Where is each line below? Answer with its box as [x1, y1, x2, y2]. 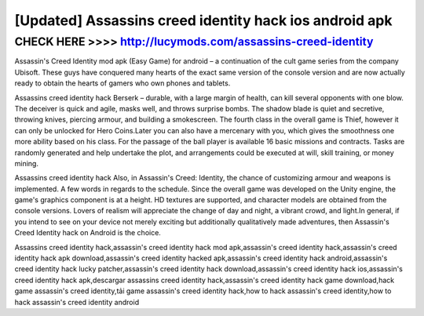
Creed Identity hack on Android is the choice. [14, 228, 161, 238]
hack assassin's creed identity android [14, 297, 140, 307]
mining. [14, 158, 39, 168]
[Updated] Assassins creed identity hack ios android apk [14, 12, 393, 29]
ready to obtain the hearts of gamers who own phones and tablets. [14, 78, 231, 88]
